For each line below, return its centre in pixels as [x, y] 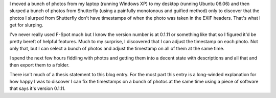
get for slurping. [26, 25]
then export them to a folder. [40, 65]
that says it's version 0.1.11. [38, 88]
